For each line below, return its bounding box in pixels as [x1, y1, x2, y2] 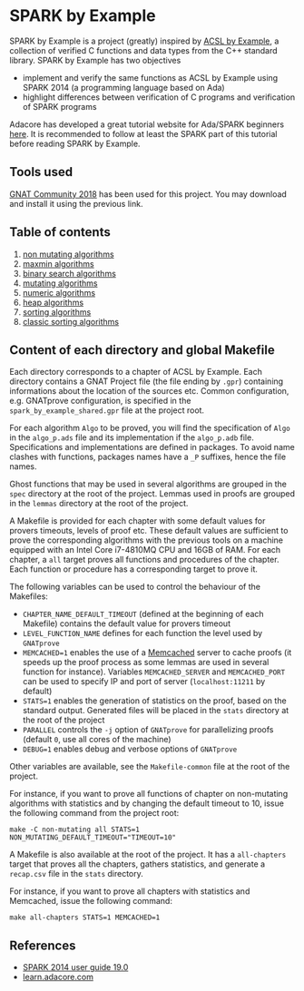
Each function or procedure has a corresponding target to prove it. [9, 564, 259, 574]
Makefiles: [9, 591, 48, 602]
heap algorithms [22, 297, 84, 308]
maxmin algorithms [22, 258, 94, 269]
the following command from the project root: [9, 808, 180, 819]
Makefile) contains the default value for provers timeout [22, 618, 231, 629]
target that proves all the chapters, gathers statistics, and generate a [9, 859, 266, 869]
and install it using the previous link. [9, 198, 143, 209]
